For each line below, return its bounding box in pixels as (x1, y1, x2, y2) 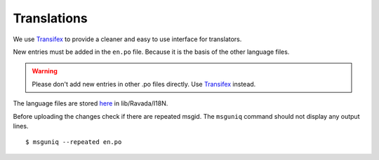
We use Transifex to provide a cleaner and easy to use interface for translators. (13, 35, 242, 43)
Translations (13, 10, 88, 26)
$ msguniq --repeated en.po (25, 138, 122, 146)
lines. (13, 122, 29, 130)
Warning (32, 67, 58, 75)
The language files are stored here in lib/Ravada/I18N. (13, 99, 168, 108)
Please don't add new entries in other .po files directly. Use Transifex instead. (32, 80, 256, 88)
